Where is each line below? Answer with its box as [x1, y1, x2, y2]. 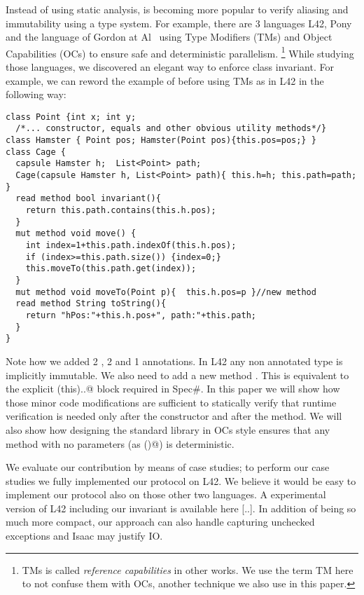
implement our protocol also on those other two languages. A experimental [6, 487, 326, 502]
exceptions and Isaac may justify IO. [6, 528, 163, 543]
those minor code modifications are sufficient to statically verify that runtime [6, 395, 337, 409]
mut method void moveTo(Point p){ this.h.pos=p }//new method [15, 287, 316, 297]
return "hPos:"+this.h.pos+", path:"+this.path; [25, 310, 256, 320]
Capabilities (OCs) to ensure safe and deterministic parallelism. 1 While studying [6, 43, 354, 60]
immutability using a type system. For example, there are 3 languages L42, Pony [6, 15, 352, 30]
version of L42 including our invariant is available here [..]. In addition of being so [6, 500, 356, 515]
